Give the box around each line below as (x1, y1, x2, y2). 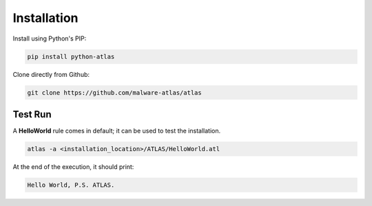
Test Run (12, 108, 52, 120)
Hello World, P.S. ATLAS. (27, 181, 115, 189)
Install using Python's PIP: (12, 34, 87, 43)
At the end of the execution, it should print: (12, 162, 134, 171)
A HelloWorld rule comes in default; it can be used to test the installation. (12, 127, 220, 135)
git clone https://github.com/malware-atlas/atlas (27, 89, 203, 96)
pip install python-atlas (27, 52, 115, 60)
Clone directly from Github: (12, 70, 90, 78)
